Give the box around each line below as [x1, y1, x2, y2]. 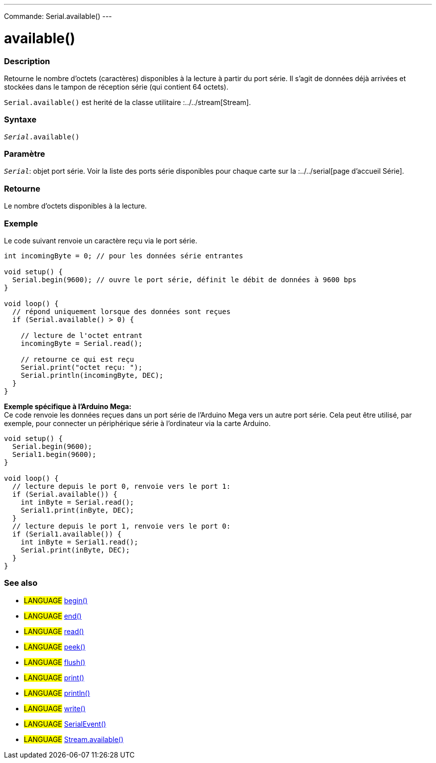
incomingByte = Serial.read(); [20, 339, 143, 347]
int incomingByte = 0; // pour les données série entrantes [4, 251, 243, 260]
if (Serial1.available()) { [12, 530, 122, 538]
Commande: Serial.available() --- [4, 12, 112, 20]
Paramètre [4, 149, 45, 159]
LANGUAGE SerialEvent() [24, 719, 107, 728]
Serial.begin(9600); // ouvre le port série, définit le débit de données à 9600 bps [12, 275, 357, 284]
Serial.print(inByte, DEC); [20, 545, 130, 554]
